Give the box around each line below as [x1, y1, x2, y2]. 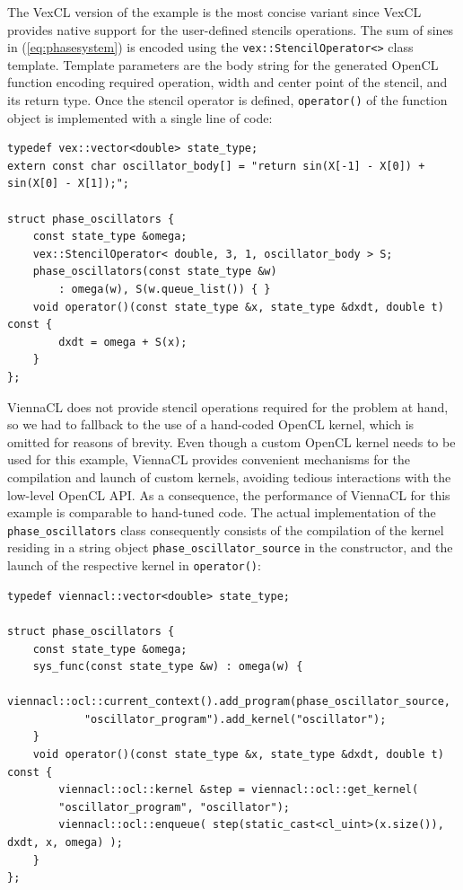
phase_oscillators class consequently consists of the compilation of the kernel [7, 520, 444, 539]
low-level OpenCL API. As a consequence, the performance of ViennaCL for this [7, 485, 450, 504]
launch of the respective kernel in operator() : [7, 556, 261, 575]
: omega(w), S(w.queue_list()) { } [58, 283, 271, 296]
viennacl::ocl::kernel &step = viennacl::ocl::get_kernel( [58, 783, 419, 797]
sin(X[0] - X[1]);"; [7, 177, 130, 190]
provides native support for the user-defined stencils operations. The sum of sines [7, 20, 454, 39]
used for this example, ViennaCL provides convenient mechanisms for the [7, 450, 411, 469]
